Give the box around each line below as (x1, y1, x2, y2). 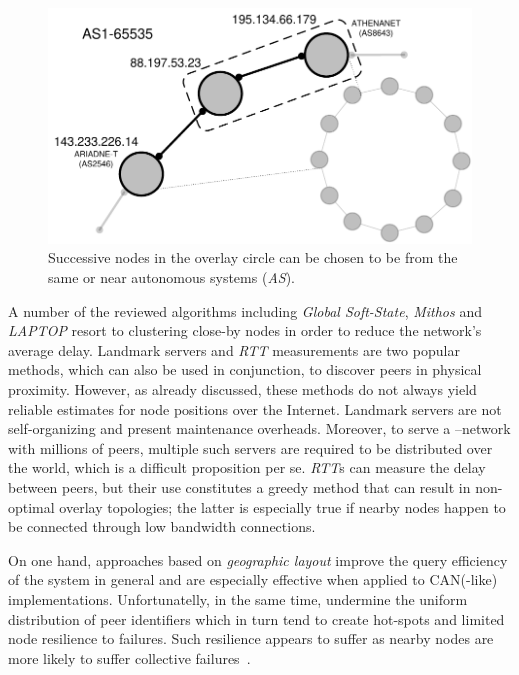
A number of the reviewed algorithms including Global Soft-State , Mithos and (8, 300, 482, 321)
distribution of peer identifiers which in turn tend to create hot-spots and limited (8, 608, 505, 629)
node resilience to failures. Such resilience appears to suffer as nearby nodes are (8, 628, 494, 649)
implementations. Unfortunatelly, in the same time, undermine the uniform (8, 588, 468, 609)
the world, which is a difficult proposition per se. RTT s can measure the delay (8, 457, 486, 478)
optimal (8, 496, 55, 517)
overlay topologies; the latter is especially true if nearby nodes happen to (59, 496, 506, 517)
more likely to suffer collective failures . (8, 647, 251, 668)
